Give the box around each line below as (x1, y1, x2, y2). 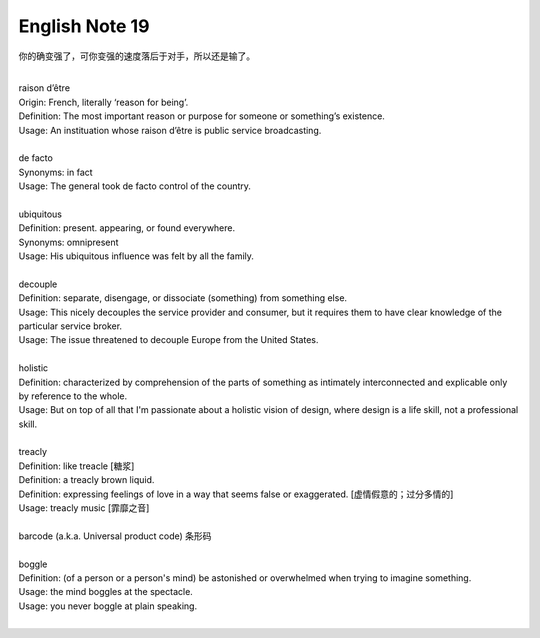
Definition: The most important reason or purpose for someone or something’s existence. (18, 110, 385, 122)
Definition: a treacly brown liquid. (18, 474, 155, 486)
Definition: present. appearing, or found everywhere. (18, 222, 236, 234)
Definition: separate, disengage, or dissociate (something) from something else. (18, 292, 348, 304)
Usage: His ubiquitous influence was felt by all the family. (18, 250, 255, 262)
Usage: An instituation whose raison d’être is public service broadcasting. (18, 124, 322, 136)
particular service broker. (18, 320, 123, 332)
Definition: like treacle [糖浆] (18, 460, 135, 472)
